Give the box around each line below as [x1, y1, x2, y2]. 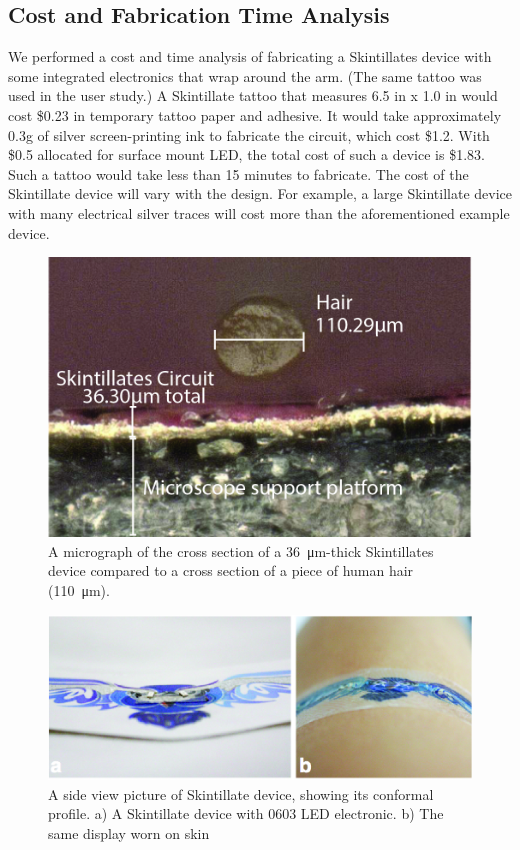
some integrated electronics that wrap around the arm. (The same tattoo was [8, 65, 482, 86]
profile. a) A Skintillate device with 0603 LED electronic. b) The [48, 803, 444, 824]
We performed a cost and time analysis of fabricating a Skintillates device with [8, 46, 492, 67]
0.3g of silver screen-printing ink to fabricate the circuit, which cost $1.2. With [8, 124, 490, 145]
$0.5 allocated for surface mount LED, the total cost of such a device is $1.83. [8, 144, 485, 165]
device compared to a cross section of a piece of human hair [48, 560, 414, 581]
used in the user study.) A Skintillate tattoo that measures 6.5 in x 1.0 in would [8, 85, 498, 106]
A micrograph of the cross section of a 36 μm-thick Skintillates [48, 540, 434, 561]
